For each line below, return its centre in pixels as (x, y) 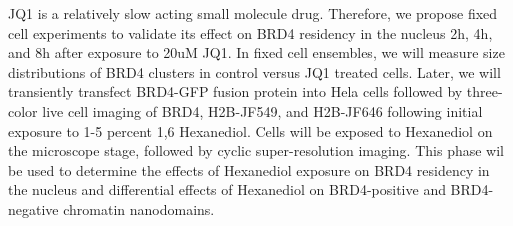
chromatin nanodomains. (139, 208)
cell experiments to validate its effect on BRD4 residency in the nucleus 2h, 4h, (250, 32)
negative (33, 208)
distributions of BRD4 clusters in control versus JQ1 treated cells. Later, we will (254, 71)
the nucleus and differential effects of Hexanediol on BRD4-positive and (227, 189)
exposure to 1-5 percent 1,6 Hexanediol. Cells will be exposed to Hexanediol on (250, 130)
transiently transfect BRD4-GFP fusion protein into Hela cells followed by (235, 91)
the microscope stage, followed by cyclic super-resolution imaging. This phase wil (256, 150)
